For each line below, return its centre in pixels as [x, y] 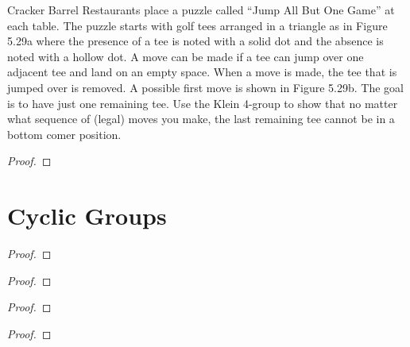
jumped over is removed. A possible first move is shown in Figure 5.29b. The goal [205, 87]
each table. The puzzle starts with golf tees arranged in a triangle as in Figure [197, 25]
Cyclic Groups [87, 216]
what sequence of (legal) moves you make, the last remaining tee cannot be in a [201, 119]
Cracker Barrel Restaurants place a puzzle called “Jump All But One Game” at [201, 10]
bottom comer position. [64, 134]
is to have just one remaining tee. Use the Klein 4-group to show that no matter [203, 103]
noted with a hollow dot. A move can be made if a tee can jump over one [186, 56]
